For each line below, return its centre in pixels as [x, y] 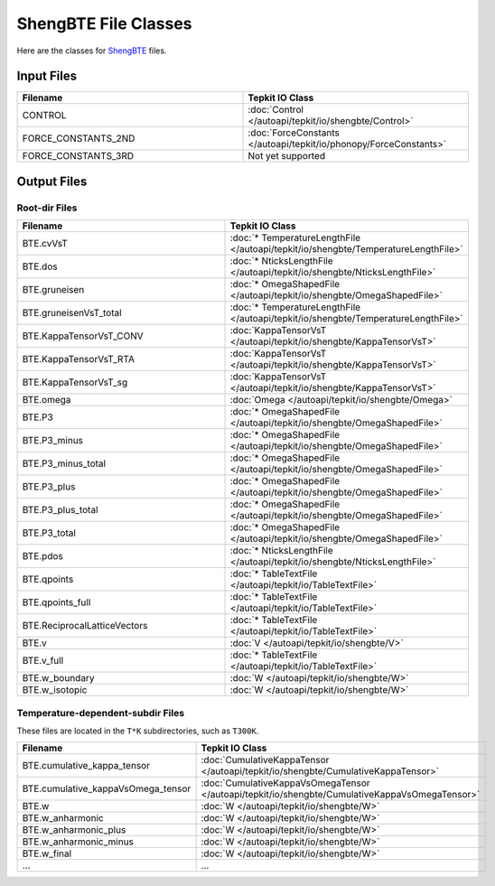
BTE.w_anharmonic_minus [78, 842]
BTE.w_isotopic [55, 690]
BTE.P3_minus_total [64, 463]
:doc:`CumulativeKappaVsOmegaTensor [285, 783]
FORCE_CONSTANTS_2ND [79, 138]
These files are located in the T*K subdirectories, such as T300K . [138, 731]
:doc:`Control [276, 110]
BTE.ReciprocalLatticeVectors [85, 626]
